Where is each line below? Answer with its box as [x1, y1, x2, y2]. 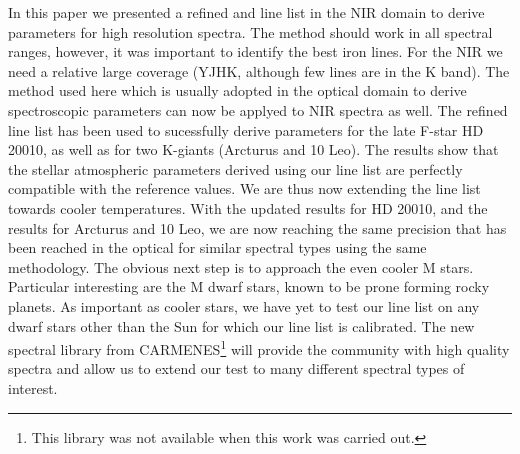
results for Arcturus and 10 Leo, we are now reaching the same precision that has [8, 217, 507, 238]
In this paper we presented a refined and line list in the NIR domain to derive [8, 2, 485, 22]
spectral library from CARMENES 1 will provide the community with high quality [8, 336, 510, 359]
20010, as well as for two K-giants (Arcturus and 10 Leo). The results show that [8, 139, 499, 160]
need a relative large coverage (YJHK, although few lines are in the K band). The [8, 60, 510, 81]
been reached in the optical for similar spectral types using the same [8, 237, 427, 258]
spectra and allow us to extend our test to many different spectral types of [8, 358, 465, 379]
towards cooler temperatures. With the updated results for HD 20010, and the [8, 197, 488, 218]
